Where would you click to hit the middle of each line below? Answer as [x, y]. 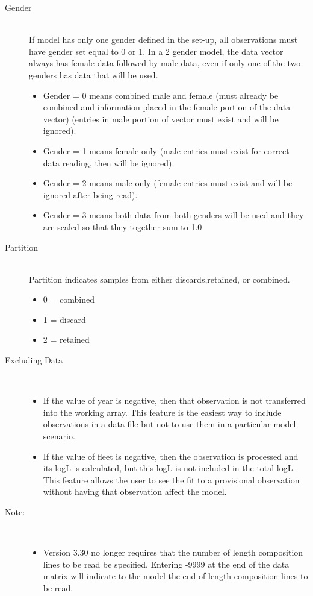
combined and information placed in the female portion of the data [167, 107]
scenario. [59, 436]
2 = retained [66, 340]
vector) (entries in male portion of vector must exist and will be [161, 118]
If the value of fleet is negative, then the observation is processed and [171, 456]
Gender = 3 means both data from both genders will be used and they [173, 215]
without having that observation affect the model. [135, 491]
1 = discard [64, 319]
